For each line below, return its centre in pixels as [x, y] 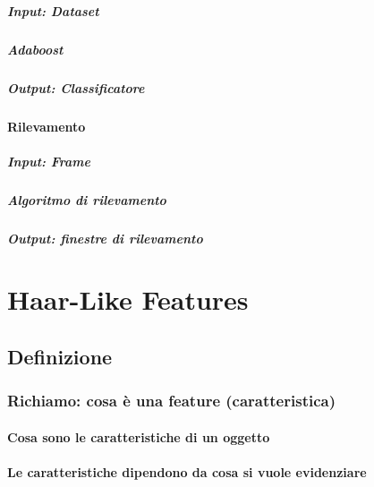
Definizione [60, 356]
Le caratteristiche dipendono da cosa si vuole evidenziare [187, 472]
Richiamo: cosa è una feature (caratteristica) [171, 401]
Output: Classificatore [76, 87]
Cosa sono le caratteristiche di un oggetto [139, 436]
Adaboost [35, 49]
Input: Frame [49, 161]
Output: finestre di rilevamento [105, 238]
